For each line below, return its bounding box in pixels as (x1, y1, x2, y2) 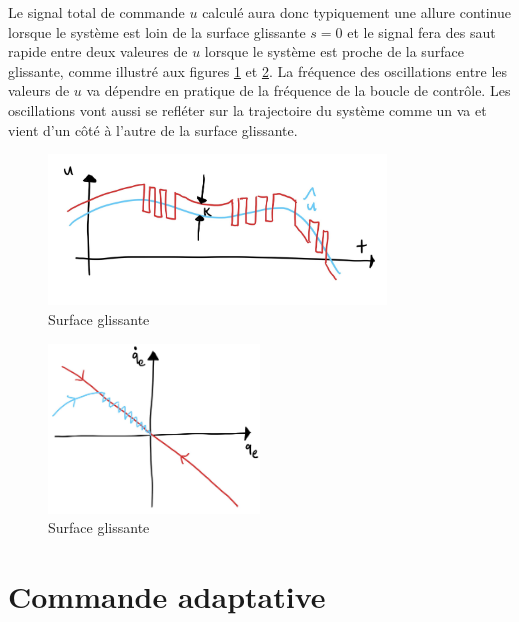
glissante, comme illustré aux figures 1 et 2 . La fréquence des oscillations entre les (8, 60, 508, 81)
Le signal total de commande (8, 2, 185, 22)
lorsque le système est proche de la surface (204, 41, 464, 62)
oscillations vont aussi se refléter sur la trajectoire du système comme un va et (8, 99, 487, 120)
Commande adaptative (8, 576, 326, 617)
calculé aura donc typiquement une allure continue (202, 2, 512, 22)
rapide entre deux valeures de (8, 41, 188, 62)
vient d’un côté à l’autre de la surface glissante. (8, 119, 298, 140)
